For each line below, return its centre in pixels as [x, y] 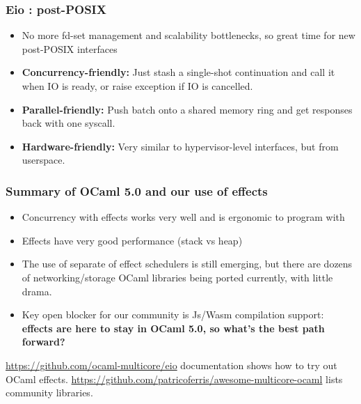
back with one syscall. [69, 123]
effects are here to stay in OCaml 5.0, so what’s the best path [173, 328]
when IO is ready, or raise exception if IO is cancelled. [137, 86]
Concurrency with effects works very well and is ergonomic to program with [183, 217]
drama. [37, 291]
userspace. [43, 160]
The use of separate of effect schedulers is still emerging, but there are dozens [187, 264]
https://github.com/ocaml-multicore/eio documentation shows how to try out [171, 365]
